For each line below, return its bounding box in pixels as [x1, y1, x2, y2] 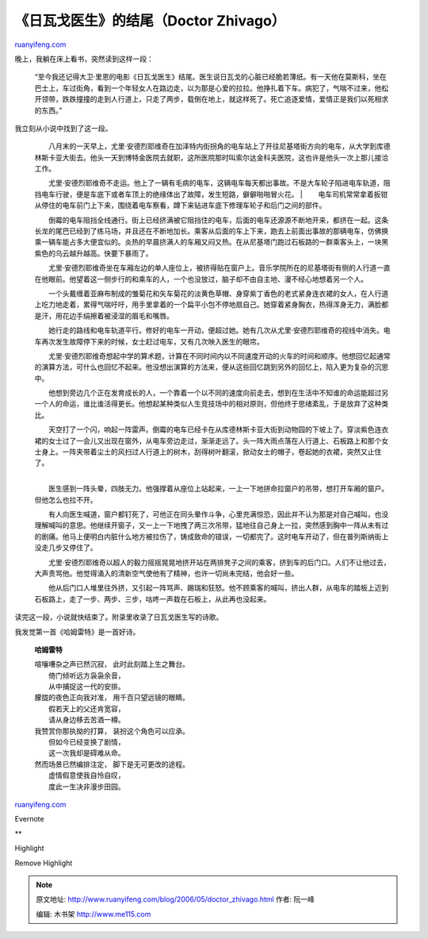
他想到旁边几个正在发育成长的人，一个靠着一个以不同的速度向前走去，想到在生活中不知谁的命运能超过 [48, 388, 382, 398]
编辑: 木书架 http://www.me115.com [36, 909, 151, 918]
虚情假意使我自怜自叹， [48, 771, 125, 780]
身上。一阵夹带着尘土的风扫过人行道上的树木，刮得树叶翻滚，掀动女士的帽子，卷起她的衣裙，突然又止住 [40, 447, 382, 456]
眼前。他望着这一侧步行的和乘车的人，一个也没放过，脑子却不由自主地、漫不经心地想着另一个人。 [48, 274, 368, 283]
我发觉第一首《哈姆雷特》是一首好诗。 [14, 627, 140, 637]
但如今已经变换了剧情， [48, 737, 125, 747]
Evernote [14, 814, 44, 824]
